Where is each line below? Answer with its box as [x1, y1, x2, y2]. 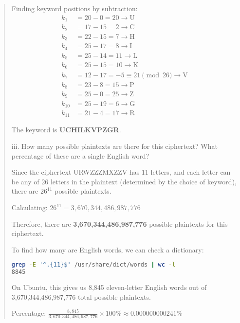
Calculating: [11, 202, 48, 213]
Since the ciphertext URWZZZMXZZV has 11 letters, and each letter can [11, 167, 231, 177]
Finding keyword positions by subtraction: [11, 3, 138, 13]
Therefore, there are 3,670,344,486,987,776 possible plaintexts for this [11, 218, 228, 229]
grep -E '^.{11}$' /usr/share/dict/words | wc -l [11, 261, 176, 269]
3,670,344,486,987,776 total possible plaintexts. [11, 291, 151, 302]
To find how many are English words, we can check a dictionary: [11, 244, 204, 254]
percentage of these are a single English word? [11, 150, 149, 161]
